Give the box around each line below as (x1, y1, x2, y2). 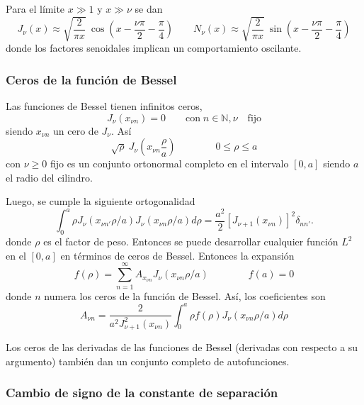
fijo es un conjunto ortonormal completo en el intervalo (50, 156, 289, 171)
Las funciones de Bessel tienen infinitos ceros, (6, 98, 203, 113)
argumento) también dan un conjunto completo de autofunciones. (6, 353, 290, 368)
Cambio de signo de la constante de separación (6, 384, 278, 401)
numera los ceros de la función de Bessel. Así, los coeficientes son (44, 288, 326, 303)
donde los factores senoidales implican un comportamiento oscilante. (6, 40, 302, 55)
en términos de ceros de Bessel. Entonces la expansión (60, 248, 295, 262)
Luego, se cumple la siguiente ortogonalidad (6, 194, 195, 209)
